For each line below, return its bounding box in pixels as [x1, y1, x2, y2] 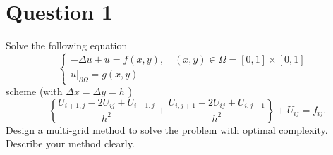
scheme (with [6, 84, 63, 99]
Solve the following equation [6, 38, 128, 53]
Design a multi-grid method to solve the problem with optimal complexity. [6, 122, 328, 137]
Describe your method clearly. [6, 136, 135, 151]
